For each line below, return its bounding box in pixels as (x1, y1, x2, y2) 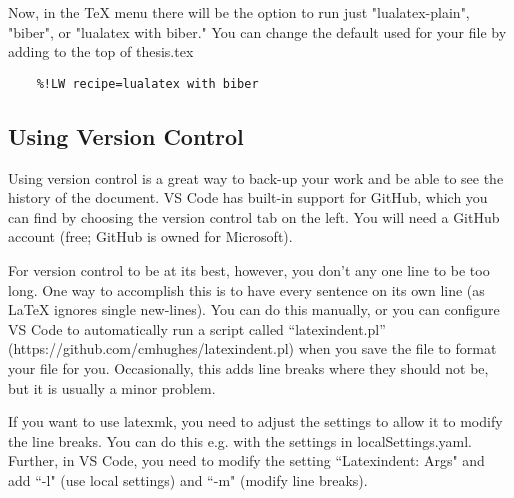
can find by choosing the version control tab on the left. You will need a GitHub (8, 206, 500, 227)
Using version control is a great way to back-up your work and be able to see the (8, 167, 504, 188)
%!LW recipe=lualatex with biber (36, 76, 259, 91)
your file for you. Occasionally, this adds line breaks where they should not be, (8, 357, 489, 378)
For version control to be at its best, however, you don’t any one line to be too (8, 260, 490, 281)
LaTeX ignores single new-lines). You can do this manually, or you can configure (8, 299, 500, 320)
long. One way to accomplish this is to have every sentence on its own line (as (8, 279, 485, 300)
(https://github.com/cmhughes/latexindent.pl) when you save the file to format (8, 338, 497, 359)
